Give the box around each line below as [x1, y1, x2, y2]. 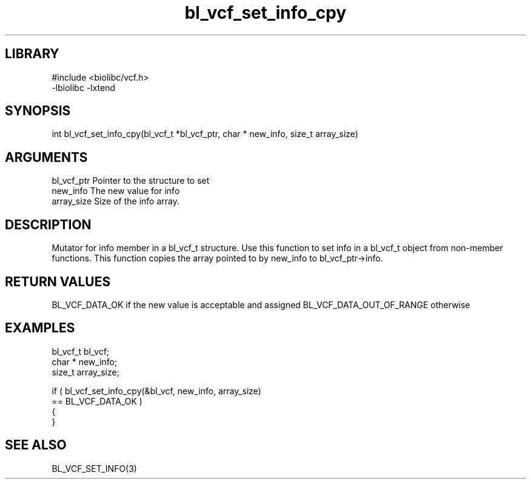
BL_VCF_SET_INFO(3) [52, 463, 137, 474]
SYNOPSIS [5, 103, 71, 119]
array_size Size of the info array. [52, 196, 180, 207]
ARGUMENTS [5, 149, 88, 165]
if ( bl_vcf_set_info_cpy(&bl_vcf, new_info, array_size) [52, 385, 261, 396]
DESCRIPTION [5, 217, 92, 232]
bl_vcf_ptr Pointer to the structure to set [52, 175, 210, 186]
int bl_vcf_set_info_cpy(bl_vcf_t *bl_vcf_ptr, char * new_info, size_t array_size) [52, 129, 358, 139]
